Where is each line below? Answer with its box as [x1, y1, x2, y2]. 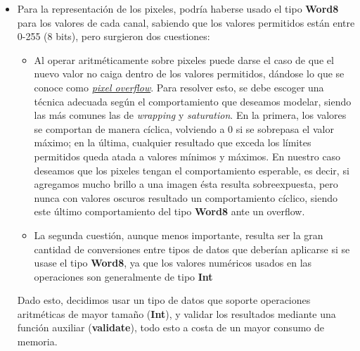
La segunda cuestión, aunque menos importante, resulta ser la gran [34, 227, 323, 242]
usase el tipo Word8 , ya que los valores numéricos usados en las [34, 255, 312, 270]
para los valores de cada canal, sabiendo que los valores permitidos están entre [17, 15, 355, 30]
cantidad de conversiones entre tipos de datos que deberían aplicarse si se [34, 241, 350, 256]
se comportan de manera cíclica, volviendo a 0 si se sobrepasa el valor [34, 121, 334, 136]
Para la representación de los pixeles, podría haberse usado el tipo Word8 [17, 1, 339, 15]
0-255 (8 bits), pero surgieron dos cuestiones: [17, 29, 210, 44]
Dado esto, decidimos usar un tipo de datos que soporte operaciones [17, 293, 311, 307]
